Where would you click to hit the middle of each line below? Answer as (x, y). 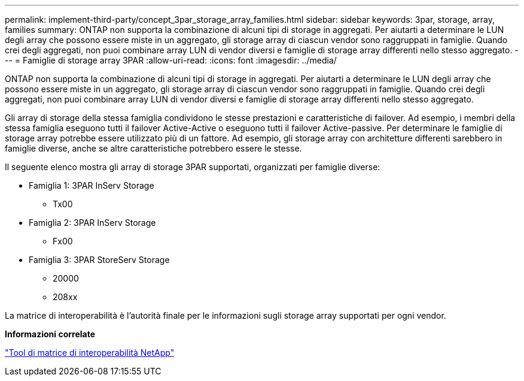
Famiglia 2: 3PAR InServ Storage (92, 223)
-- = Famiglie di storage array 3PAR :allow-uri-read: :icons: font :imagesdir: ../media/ (171, 60)
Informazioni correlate (50, 334)
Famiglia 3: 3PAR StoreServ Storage (99, 260)
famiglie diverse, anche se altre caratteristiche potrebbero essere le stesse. (153, 148)
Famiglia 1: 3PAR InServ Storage (92, 185)
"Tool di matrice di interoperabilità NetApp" (90, 353)
